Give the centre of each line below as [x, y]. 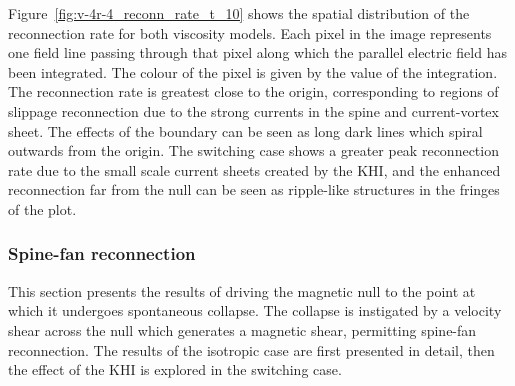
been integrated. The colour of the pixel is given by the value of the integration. [253, 71]
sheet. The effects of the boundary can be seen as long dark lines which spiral [245, 130]
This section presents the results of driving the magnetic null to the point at [242, 290]
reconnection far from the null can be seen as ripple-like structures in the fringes [254, 189]
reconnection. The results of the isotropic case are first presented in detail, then [251, 349]
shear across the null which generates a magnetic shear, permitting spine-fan [242, 329]
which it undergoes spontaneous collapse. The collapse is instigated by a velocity [255, 310]
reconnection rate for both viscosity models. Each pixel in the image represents [250, 32]
